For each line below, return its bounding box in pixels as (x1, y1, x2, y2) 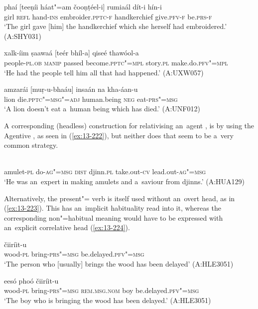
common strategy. (4, 140, 58, 150)
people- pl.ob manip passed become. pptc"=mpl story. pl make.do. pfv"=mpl (4, 57, 228, 67)
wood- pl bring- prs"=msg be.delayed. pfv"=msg (4, 249, 144, 259)
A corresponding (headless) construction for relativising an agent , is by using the (4, 120, 255, 130)
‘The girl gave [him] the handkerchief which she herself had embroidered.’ (4, 21, 227, 31)
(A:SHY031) (4, 30, 42, 41)
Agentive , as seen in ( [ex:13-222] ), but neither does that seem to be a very (4, 130, 234, 140)
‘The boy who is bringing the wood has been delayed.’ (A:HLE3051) (4, 295, 211, 305)
